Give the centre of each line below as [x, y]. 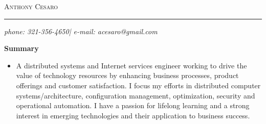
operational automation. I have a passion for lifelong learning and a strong [133, 105]
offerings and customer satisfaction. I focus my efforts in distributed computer [138, 85]
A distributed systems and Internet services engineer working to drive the [131, 65]
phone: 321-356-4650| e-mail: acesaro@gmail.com [81, 31]
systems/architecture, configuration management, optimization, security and [136, 95]
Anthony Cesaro [31, 6]
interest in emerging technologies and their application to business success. [133, 115]
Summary [21, 48]
